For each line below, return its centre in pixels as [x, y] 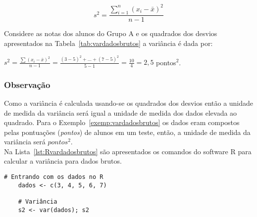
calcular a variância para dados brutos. [63, 161]
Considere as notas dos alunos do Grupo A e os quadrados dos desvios [111, 33]
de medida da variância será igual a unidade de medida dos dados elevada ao [121, 112]
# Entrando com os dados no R [54, 177]
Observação [27, 84]
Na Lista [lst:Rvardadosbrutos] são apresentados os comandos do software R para [128, 151]
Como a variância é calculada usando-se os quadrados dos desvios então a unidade [129, 103]
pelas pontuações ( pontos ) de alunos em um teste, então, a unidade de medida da [127, 132]
